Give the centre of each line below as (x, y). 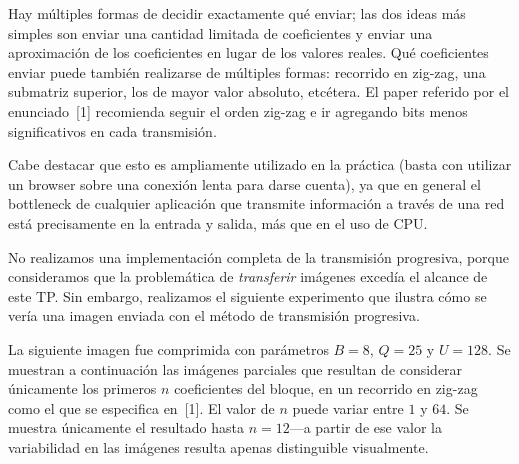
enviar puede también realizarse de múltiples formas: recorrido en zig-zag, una (247, 71)
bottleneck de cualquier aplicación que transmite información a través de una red (256, 203)
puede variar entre (348, 407)
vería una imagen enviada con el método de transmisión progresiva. (214, 315)
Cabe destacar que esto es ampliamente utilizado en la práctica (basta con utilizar (260, 164)
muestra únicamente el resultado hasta (126, 427)
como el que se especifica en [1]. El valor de (141, 407)
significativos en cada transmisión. (112, 130)
